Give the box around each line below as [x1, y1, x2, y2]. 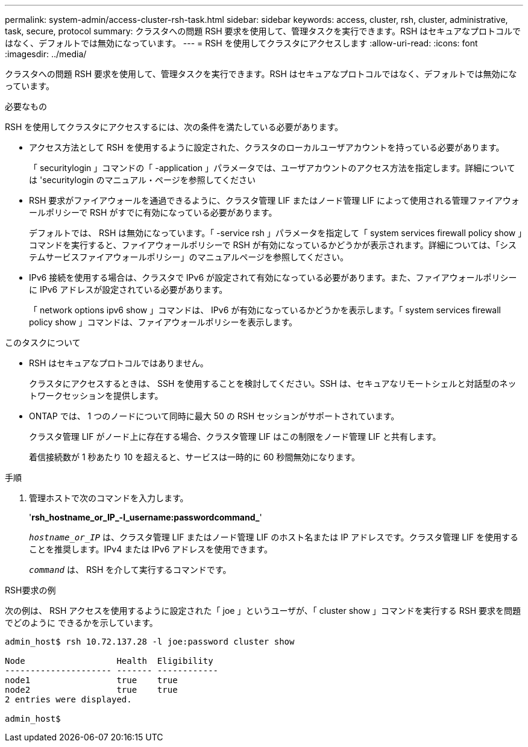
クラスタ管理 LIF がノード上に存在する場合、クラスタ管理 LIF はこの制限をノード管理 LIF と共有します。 [29, 431, 441, 442]
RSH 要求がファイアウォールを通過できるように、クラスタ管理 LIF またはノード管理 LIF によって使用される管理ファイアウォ [29, 195, 520, 205]
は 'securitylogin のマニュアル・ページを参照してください [29, 175, 256, 185]
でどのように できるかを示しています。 [5, 617, 158, 628]
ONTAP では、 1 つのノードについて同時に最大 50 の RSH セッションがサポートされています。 [29, 411, 400, 421]
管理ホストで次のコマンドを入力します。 [29, 493, 189, 503]
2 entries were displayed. [5, 695, 132, 704]
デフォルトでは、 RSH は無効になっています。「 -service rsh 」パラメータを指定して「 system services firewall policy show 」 [29, 228, 523, 238]
